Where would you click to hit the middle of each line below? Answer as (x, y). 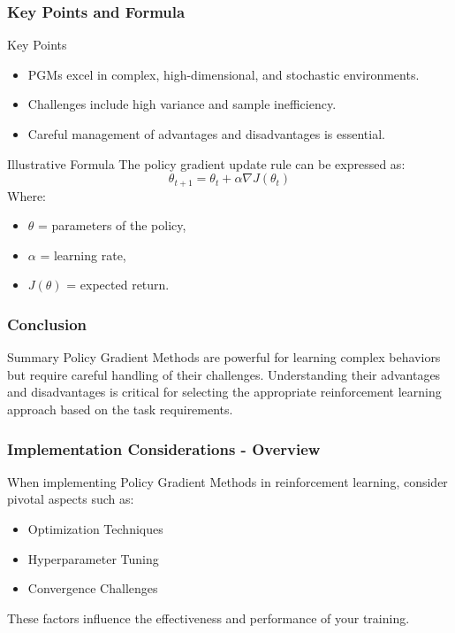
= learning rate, (83, 255)
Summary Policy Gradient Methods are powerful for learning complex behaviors (224, 357)
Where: (27, 195)
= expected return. (118, 285)
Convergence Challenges (93, 588)
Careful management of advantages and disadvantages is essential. (206, 134)
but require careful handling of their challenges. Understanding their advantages (224, 374)
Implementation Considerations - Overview (164, 448)
